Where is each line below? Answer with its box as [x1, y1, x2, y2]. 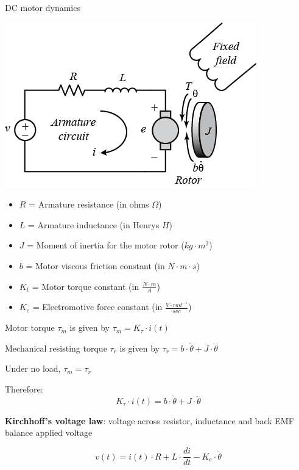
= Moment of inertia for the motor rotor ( [27, 239, 185, 251]
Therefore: [5, 383, 43, 396]
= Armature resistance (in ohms [29, 198, 149, 211]
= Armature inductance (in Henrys [28, 218, 160, 231]
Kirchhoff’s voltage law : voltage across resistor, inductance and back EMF [5, 414, 294, 427]
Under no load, [5, 362, 61, 375]
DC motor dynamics [5, 1, 80, 13]
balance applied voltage [5, 426, 93, 439]
